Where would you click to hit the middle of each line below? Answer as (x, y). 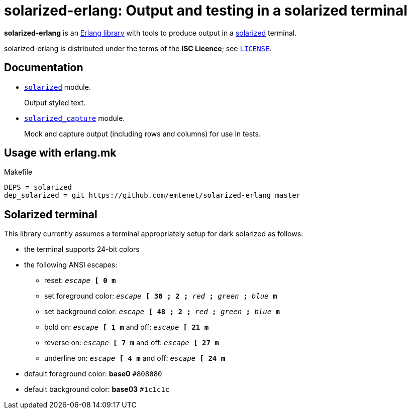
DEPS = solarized (38, 187)
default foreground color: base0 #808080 (93, 374)
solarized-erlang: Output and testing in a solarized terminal (206, 11)
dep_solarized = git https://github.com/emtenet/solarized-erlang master (152, 195)
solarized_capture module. (75, 118)
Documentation (44, 68)
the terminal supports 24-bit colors (82, 249)
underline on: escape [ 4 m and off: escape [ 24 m (135, 358)
